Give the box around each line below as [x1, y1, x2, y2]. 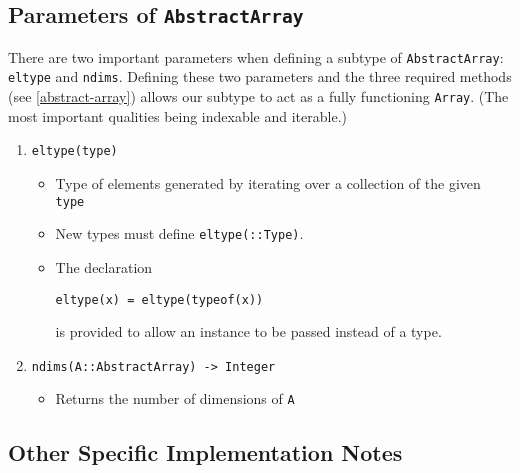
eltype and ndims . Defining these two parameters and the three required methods [8, 66, 512, 87]
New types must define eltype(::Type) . [55, 223, 304, 244]
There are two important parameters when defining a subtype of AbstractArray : [8, 46, 504, 67]
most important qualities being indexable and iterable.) [8, 105, 347, 126]
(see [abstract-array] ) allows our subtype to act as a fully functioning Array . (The [8, 86, 509, 107]
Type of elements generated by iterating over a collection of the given [55, 173, 481, 193]
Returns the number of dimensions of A [55, 388, 295, 409]
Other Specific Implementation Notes [8, 437, 403, 468]
